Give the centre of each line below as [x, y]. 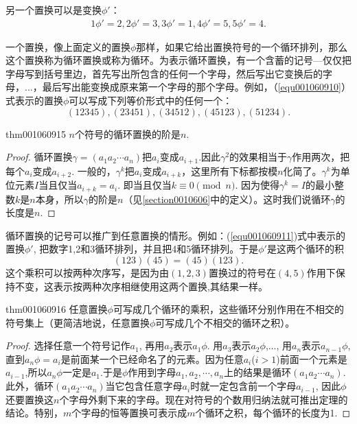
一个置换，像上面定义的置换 [68, 46]
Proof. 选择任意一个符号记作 [68, 345]
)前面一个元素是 [312, 358]
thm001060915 [36, 133]
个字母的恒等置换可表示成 [129, 413]
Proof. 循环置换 [39, 157]
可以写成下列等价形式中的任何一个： [151, 100]
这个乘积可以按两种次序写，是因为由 [87, 272]
